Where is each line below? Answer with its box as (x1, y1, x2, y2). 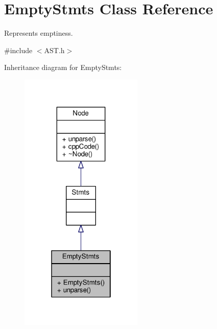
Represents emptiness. (4, 28, 73, 38)
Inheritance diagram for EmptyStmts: (4, 62, 122, 73)
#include (4, 44, 33, 55)
